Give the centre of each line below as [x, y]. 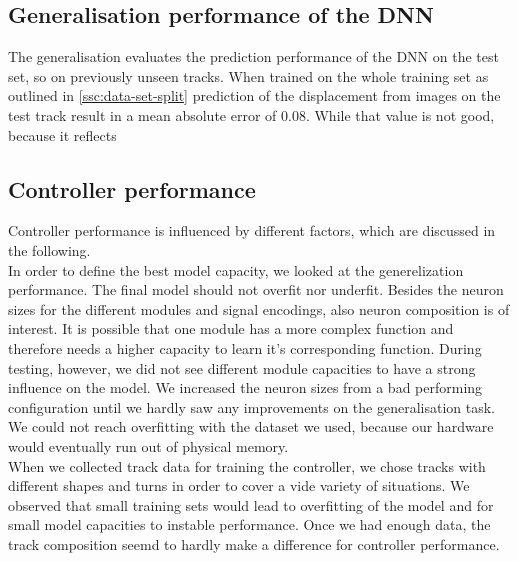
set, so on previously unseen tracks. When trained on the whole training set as [248, 75]
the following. [49, 249]
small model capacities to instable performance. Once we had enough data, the [249, 524]
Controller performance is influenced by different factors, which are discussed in [252, 230]
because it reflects [62, 134]
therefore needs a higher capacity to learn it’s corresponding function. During [245, 347]
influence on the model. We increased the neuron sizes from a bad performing [245, 387]
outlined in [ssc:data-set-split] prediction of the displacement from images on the [254, 95]
